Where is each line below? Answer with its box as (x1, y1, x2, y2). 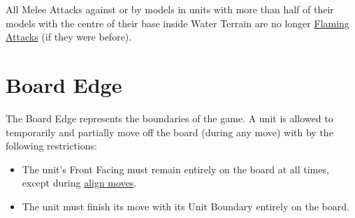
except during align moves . (22, 175, 137, 190)
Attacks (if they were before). (6, 29, 132, 44)
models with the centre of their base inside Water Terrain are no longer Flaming (6, 15, 349, 30)
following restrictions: (6, 138, 97, 153)
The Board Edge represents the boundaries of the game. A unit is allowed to (6, 110, 333, 125)
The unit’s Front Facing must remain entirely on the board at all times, (22, 161, 329, 176)
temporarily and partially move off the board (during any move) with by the (6, 124, 333, 139)
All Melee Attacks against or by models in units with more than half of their (6, 2, 334, 16)
